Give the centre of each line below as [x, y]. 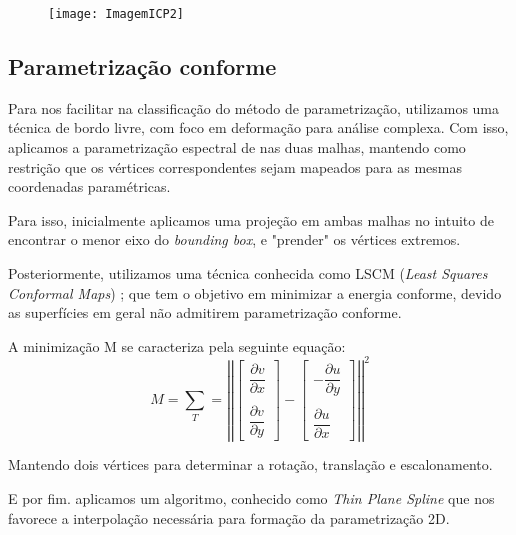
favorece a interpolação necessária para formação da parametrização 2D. [229, 517]
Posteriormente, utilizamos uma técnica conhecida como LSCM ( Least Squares [248, 273]
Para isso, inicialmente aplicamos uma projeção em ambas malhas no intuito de [251, 219]
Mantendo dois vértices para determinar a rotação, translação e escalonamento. [250, 464]
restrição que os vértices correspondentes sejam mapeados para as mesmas [235, 166]
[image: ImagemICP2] [116, 14]
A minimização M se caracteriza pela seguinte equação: [177, 345]
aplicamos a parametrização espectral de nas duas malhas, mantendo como [237, 147]
